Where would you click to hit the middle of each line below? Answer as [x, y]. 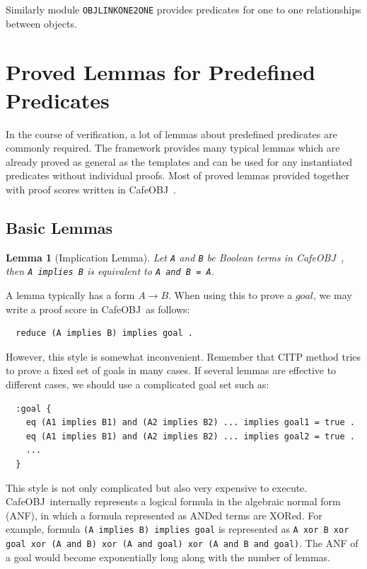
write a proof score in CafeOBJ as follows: [98, 309]
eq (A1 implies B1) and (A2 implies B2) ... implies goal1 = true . [190, 423]
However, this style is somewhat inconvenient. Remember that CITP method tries [183, 356]
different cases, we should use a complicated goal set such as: [138, 384]
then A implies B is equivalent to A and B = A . [110, 271]
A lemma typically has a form [70, 295]
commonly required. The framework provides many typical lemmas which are [173, 148]
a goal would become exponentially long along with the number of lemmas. [168, 557]
